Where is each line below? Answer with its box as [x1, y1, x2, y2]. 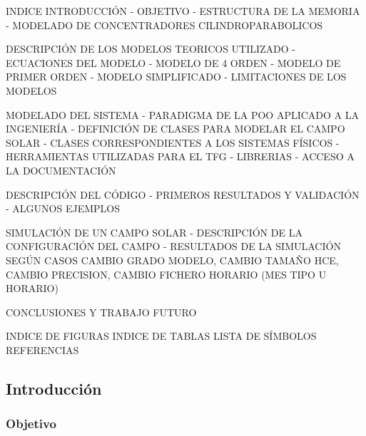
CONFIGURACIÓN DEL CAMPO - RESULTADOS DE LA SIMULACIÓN [6, 239, 341, 254]
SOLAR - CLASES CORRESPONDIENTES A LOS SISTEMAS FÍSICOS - [6, 135, 340, 150]
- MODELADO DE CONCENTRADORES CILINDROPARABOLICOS [6, 17, 323, 32]
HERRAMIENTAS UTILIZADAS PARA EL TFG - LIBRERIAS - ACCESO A [6, 149, 355, 164]
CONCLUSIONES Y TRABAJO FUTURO [6, 304, 197, 319]
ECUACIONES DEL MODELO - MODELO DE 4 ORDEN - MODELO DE [6, 55, 341, 70]
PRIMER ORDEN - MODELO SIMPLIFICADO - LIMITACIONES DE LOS [6, 69, 347, 84]
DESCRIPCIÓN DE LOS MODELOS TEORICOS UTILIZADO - [6, 41, 296, 56]
